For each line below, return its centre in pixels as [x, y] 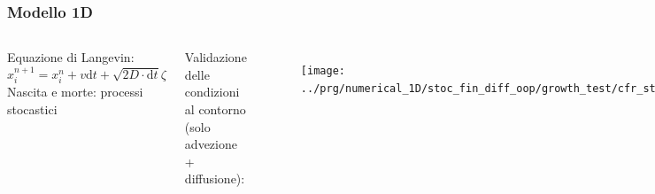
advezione [211, 144]
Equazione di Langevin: [71, 57]
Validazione [216, 57]
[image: [323, 71]
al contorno [215, 109]
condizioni [212, 92]
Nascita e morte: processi [75, 92]
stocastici [32, 109]
